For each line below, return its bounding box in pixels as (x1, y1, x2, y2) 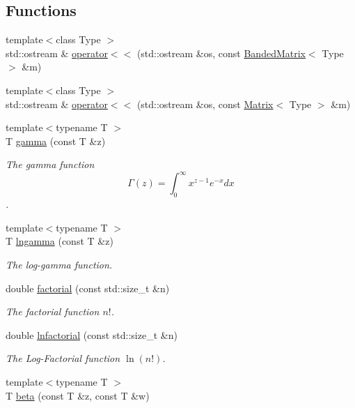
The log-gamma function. (6, 257, 113, 272)
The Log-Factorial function (6, 351, 120, 365)
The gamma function (6, 157, 95, 172)
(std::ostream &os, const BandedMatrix (136, 45, 306, 60)
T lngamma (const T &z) (6, 234, 113, 248)
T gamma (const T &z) (6, 133, 106, 148)
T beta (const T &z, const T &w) (6, 388, 150, 402)
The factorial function (6, 304, 100, 319)
